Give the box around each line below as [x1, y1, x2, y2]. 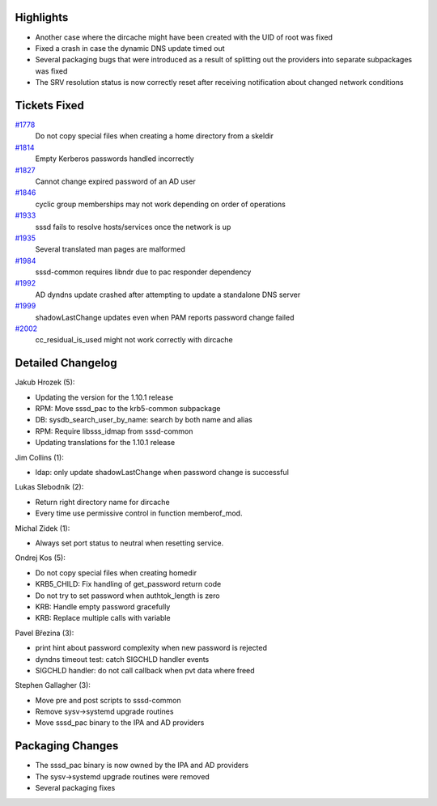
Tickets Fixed [15, 98, 85, 112]
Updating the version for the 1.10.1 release [35, 392, 174, 402]
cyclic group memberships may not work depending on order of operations [35, 199, 286, 209]
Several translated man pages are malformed [35, 244, 185, 254]
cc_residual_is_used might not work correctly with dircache [35, 335, 234, 345]
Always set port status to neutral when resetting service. [35, 538, 224, 548]
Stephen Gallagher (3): [15, 681, 91, 690]
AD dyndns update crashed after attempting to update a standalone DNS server [35, 290, 301, 299]
